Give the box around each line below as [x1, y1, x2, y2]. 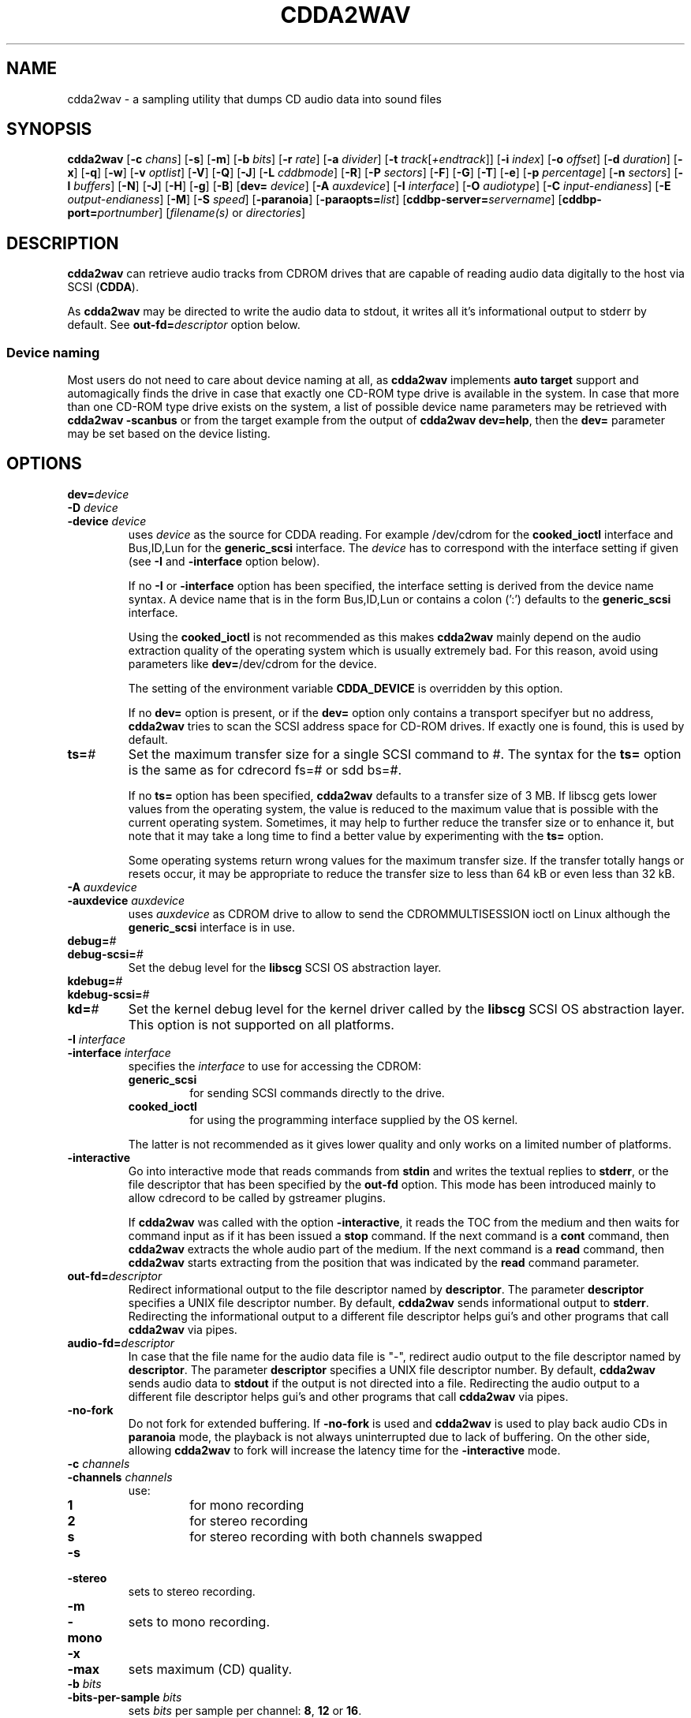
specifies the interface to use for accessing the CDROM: [128, 1059, 422, 1073]
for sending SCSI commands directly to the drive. [189, 1085, 445, 1100]
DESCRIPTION [6, 233, 119, 253]
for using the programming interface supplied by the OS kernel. [189, 1112, 518, 1126]
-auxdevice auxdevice [67, 893, 185, 907]
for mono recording [189, 1496, 304, 1513]
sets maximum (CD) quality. [128, 1660, 293, 1677]
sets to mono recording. [128, 1613, 271, 1630]
